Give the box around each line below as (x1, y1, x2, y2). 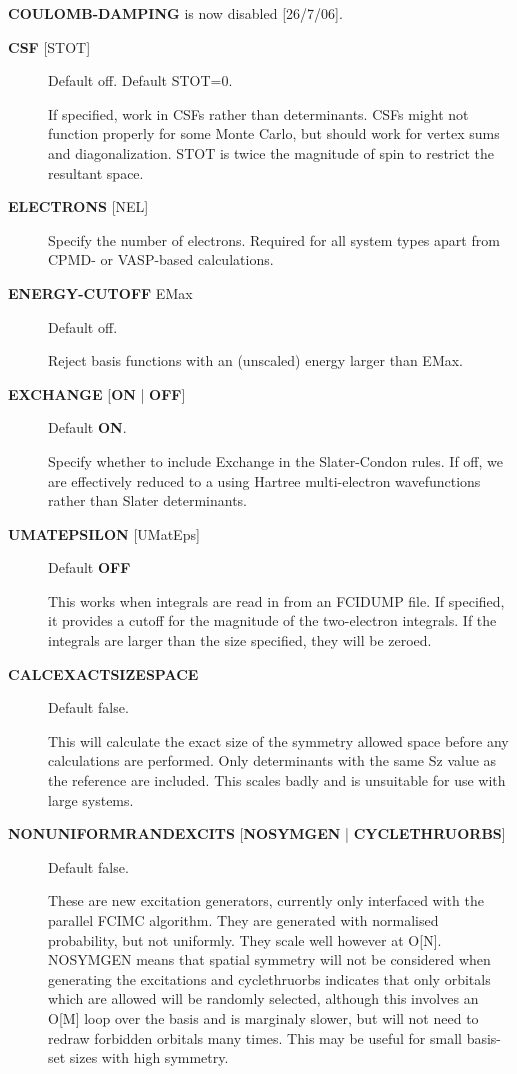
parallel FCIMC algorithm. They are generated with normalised (48, 910, 439, 930)
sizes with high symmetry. (69, 1047, 229, 1068)
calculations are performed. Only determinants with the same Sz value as (48, 750, 497, 771)
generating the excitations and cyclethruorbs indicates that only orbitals (48, 968, 491, 989)
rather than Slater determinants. (48, 490, 247, 511)
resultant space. (48, 162, 144, 183)
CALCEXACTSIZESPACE (8, 663, 199, 684)
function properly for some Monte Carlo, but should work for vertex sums (48, 123, 500, 144)
